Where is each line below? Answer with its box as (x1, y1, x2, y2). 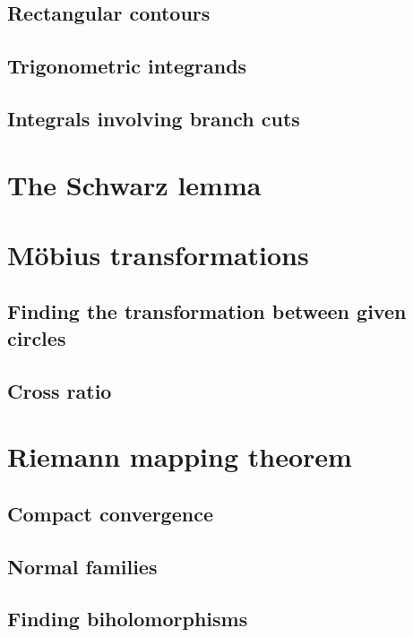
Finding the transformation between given (7, 297, 407, 325)
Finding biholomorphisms (7, 605, 248, 633)
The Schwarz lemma (7, 166, 262, 202)
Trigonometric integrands (7, 52, 247, 80)
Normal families (7, 552, 158, 580)
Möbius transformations (7, 236, 309, 272)
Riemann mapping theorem (7, 438, 352, 475)
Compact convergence (7, 499, 213, 527)
